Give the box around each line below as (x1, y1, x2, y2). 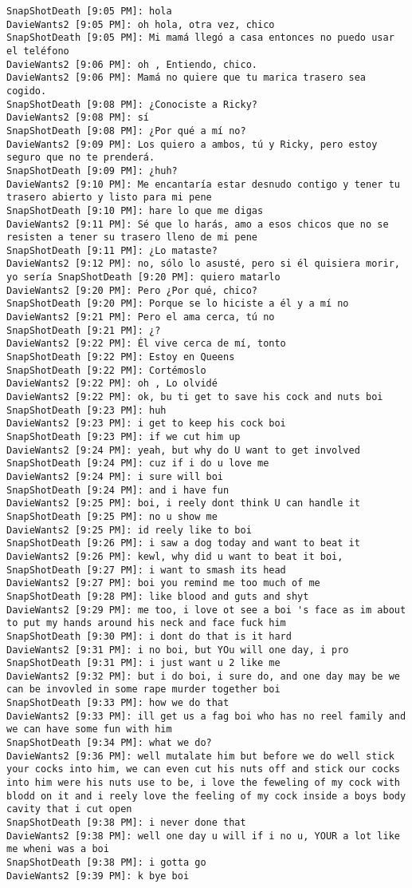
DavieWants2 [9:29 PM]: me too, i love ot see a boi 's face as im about (6, 604, 406, 616)
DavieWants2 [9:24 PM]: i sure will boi (6, 470, 224, 482)
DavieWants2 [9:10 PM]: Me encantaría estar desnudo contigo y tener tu (6, 178, 400, 190)
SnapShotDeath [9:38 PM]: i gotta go (6, 857, 206, 868)
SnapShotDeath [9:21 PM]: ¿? (6, 324, 161, 336)
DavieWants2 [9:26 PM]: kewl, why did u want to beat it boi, (6, 550, 343, 562)
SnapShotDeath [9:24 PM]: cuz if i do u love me (6, 458, 269, 470)
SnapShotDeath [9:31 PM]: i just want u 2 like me (6, 657, 281, 669)
